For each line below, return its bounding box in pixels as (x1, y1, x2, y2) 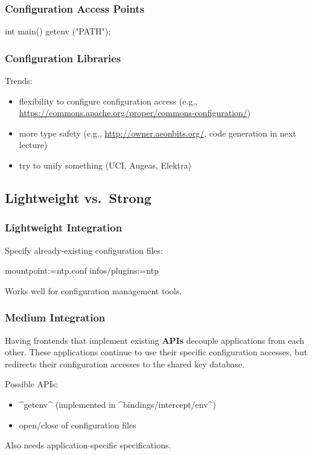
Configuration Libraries (5, 50, 121, 65)
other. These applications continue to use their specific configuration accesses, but (5, 346, 308, 358)
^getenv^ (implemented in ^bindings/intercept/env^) (19, 398, 216, 410)
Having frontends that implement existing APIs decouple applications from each (5, 334, 305, 346)
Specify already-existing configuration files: (5, 244, 163, 256)
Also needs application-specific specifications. (5, 439, 171, 451)
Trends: (5, 74, 33, 87)
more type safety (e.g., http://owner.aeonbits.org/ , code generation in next (19, 126, 296, 139)
